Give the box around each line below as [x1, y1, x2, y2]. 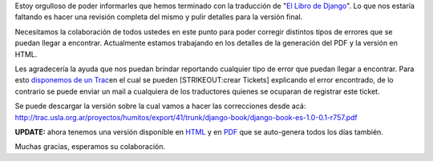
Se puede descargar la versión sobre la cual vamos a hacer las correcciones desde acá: [14, 101, 306, 111]
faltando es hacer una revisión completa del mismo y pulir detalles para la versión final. [14, 12, 303, 22]
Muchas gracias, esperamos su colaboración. [14, 142, 166, 151]
